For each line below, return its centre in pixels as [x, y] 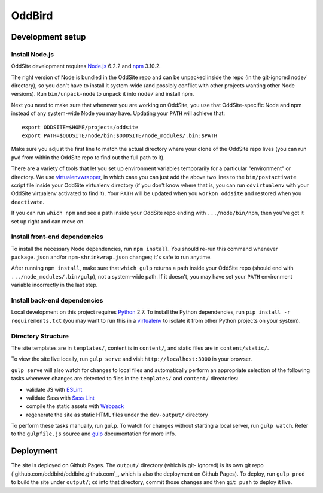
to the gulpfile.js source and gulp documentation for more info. [94, 434]
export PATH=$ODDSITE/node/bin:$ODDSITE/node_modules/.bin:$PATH [120, 136]
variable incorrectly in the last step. [54, 285]
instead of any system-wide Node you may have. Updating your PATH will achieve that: [118, 113]
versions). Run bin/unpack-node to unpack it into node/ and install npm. [103, 94]
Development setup [48, 37]
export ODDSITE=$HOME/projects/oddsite [80, 127]
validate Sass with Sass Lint [60, 398]
